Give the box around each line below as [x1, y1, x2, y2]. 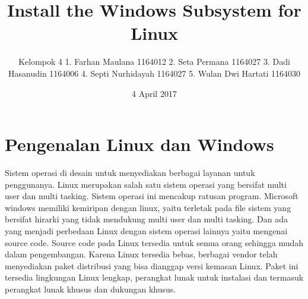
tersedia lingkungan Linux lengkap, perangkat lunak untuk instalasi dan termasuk [5, 271, 304, 284]
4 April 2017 [132, 87, 177, 99]
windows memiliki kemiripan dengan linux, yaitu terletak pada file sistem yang [5, 201, 291, 213]
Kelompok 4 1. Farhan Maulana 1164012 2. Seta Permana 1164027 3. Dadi [18, 55, 290, 68]
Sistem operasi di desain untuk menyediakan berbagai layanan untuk [5, 166, 255, 179]
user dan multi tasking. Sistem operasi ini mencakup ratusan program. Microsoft [5, 190, 299, 202]
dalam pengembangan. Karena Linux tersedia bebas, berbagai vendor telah [5, 248, 278, 260]
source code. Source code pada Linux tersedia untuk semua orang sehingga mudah [5, 236, 304, 248]
